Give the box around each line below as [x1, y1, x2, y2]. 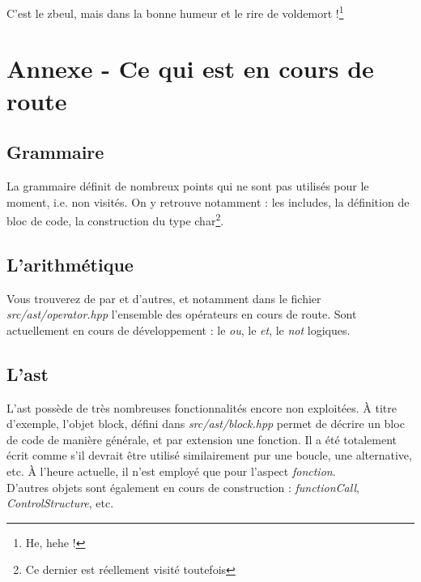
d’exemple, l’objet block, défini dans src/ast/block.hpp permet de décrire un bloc [6, 415, 405, 432]
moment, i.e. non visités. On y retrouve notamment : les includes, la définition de [6, 193, 410, 210]
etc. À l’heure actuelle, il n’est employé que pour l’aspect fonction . [6, 463, 336, 480]
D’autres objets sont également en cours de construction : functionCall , [6, 478, 359, 495]
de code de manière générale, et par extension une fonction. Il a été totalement [6, 430, 397, 447]
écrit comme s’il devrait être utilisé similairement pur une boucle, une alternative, [6, 447, 412, 464]
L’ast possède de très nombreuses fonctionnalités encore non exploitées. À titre [6, 399, 397, 416]
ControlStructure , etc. [6, 494, 114, 511]
